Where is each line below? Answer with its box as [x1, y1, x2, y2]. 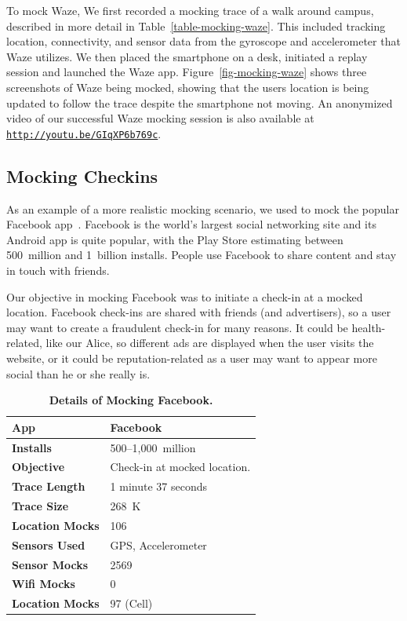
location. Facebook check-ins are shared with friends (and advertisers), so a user [6, 304, 391, 320]
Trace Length [12, 478, 85, 495]
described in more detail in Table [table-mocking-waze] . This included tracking [6, 17, 386, 34]
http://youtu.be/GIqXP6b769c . [6, 125, 162, 141]
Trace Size [12, 498, 69, 514]
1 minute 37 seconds [110, 478, 208, 495]
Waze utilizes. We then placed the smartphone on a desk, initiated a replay [6, 48, 368, 64]
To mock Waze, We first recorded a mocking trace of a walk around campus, [6, 2, 374, 18]
